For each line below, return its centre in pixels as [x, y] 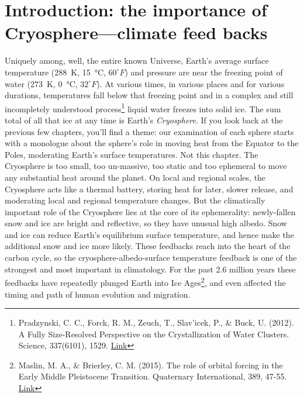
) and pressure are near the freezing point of [204, 72]
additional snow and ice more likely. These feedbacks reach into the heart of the [148, 246]
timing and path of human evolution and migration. [98, 294]
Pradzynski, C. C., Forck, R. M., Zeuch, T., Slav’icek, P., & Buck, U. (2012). [156, 322]
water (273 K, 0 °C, [41, 83]
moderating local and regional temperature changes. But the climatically [135, 200]
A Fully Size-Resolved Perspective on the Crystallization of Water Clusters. [154, 334]
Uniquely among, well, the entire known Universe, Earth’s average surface [137, 61]
